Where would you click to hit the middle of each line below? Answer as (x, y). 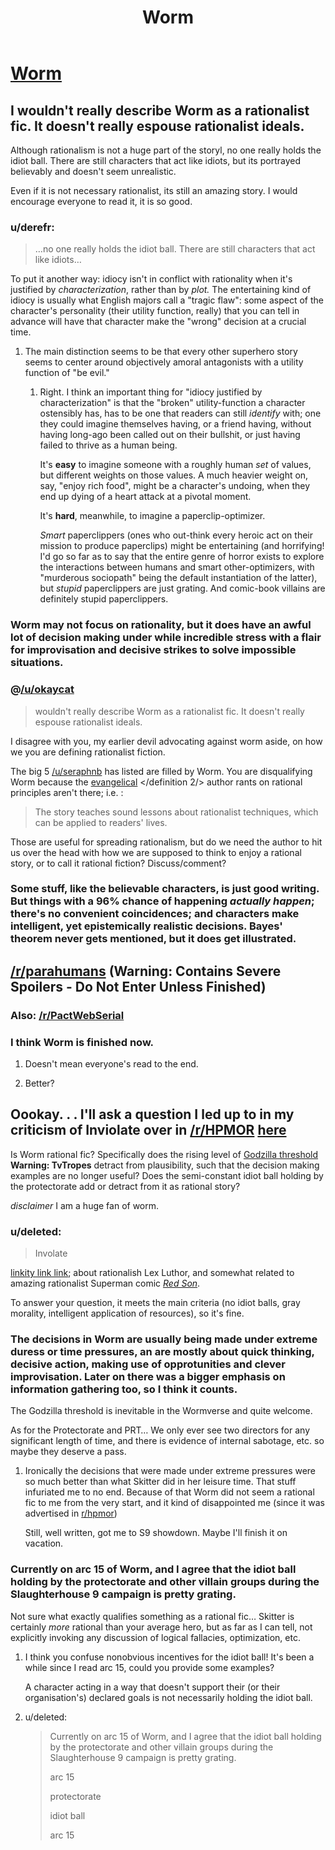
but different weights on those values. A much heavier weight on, (174, 475)
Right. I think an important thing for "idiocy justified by (151, 392)
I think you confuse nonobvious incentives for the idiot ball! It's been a (169, 1657)
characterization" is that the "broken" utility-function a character (172, 403)
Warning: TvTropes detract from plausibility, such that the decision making (165, 1165)
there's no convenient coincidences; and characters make (155, 914)
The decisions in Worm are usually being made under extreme (164, 1339)
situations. (37, 663)
